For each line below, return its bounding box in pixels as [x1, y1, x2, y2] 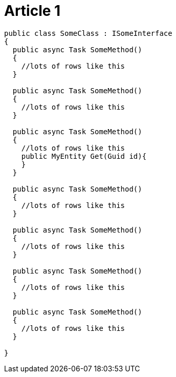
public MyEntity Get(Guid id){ [21, 152, 147, 160]
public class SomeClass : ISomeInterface [4, 29, 172, 37]
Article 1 [4, 2, 61, 19]
